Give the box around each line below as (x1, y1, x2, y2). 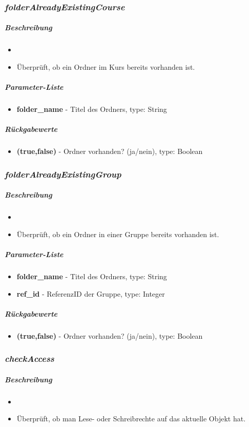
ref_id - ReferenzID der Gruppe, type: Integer (16, 288, 165, 299)
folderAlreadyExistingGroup (5, 167, 121, 180)
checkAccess (5, 352, 54, 365)
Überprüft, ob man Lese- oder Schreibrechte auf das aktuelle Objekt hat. (16, 413, 246, 424)
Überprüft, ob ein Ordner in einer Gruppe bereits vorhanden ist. (16, 228, 219, 239)
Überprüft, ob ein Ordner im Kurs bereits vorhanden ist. (16, 62, 195, 72)
